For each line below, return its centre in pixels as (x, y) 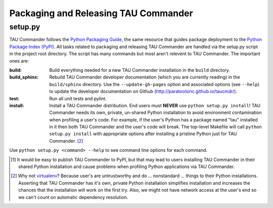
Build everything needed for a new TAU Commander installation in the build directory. (140, 70)
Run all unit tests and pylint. (78, 98)
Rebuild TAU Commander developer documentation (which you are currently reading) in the (145, 77)
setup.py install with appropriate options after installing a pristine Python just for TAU (143, 134)
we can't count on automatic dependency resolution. (73, 197)
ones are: (19, 61)
